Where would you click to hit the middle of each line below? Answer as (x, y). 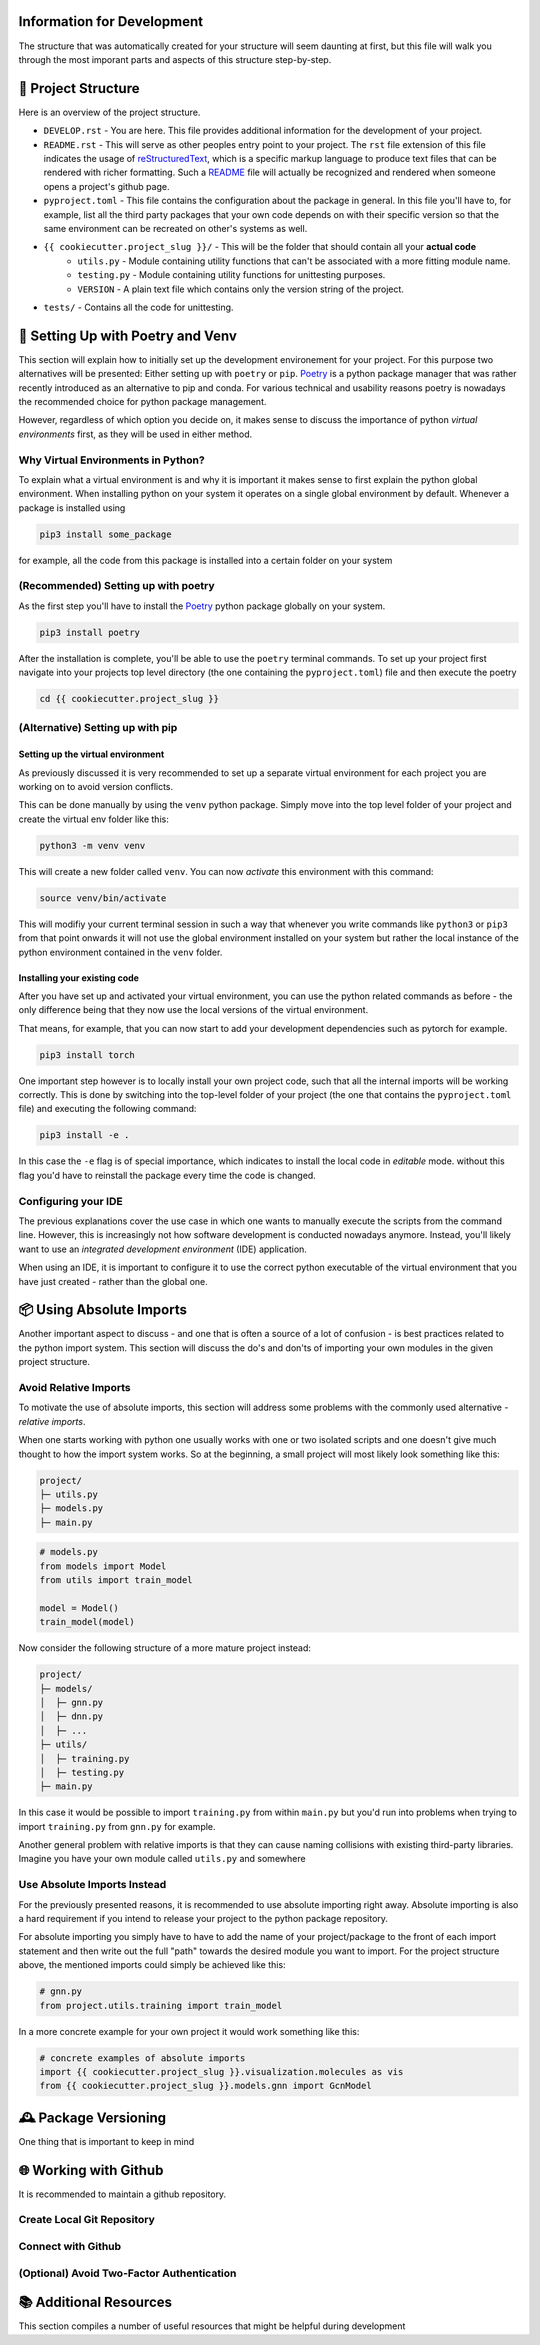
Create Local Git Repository (86, 2220)
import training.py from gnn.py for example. (117, 1826)
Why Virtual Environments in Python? (111, 460)
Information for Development (111, 21)
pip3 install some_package (105, 534)
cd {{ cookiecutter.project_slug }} (129, 699)
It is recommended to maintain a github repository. (122, 2194)
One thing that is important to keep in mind (106, 2141)
